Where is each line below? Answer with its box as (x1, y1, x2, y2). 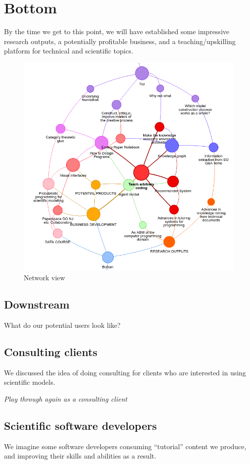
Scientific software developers (4, 417, 157, 433)
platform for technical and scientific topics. (4, 46, 133, 56)
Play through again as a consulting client (4, 393, 127, 404)
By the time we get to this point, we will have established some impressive (4, 26, 229, 37)
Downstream (4, 297, 70, 311)
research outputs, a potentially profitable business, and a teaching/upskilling (4, 36, 236, 46)
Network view (24, 272, 65, 283)
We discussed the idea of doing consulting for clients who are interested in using (4, 367, 246, 377)
